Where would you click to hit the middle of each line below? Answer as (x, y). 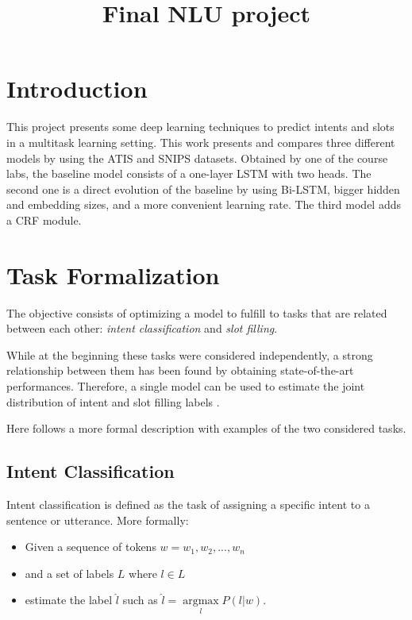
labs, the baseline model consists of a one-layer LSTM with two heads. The (189, 173)
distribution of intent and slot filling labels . (113, 401)
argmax (201, 601)
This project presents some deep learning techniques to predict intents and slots (200, 127)
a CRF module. (44, 220)
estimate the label (69, 600)
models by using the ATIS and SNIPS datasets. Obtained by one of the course (197, 158)
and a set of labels (69, 573)
